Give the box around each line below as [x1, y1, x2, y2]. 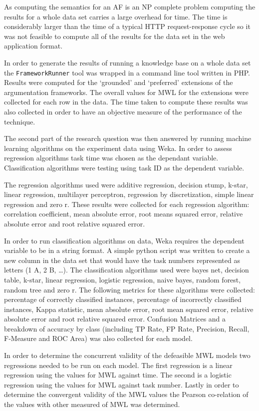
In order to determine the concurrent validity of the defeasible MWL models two [4, 350, 251, 360]
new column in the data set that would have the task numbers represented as [4, 254, 240, 265]
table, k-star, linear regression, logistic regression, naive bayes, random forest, [4, 274, 241, 284]
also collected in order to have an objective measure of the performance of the [4, 106, 242, 116]
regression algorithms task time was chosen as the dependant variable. [4, 152, 219, 163]
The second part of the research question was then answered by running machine [4, 133, 252, 143]
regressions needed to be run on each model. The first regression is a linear [4, 359, 233, 370]
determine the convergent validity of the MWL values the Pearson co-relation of [4, 389, 249, 399]
